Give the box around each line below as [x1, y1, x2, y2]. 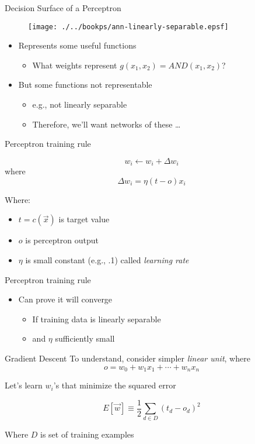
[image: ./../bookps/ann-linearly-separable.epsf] [28, 22, 229, 31]
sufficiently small [55, 332, 115, 345]
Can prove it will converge [18, 293, 113, 305]
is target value [58, 213, 110, 225]
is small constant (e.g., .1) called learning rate [25, 254, 189, 266]
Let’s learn [5, 379, 43, 391]
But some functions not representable [18, 78, 152, 91]
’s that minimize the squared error [53, 379, 176, 391]
